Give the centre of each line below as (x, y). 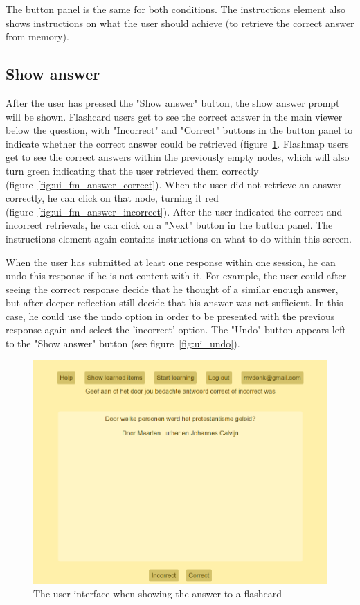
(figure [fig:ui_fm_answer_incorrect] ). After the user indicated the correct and (174, 211)
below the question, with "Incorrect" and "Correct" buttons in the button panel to (179, 130)
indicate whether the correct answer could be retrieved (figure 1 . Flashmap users (177, 143)
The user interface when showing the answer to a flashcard (157, 594)
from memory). (37, 36)
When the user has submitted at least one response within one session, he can (171, 262)
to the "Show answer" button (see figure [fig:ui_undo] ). (123, 343)
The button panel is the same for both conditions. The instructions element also (175, 9)
